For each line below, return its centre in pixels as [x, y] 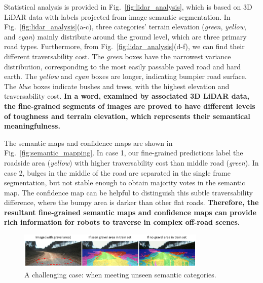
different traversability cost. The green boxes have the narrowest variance [118, 56]
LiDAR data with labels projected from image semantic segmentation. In [117, 16]
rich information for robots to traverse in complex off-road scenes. [122, 222]
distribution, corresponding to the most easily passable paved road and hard [122, 66]
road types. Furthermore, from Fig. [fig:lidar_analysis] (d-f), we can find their [124, 46]
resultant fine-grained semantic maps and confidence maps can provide [130, 212]
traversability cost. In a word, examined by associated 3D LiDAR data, [127, 96]
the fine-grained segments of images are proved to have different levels [130, 106]
